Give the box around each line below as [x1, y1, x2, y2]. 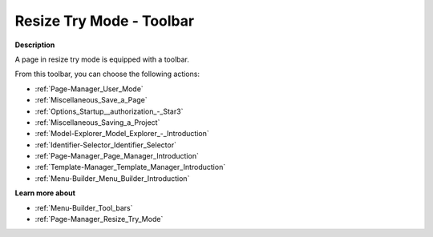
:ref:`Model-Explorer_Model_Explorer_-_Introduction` [34, 129, 209, 139]
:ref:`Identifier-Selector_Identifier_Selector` [34, 140, 176, 150]
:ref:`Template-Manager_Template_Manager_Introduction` [34, 163, 226, 172]
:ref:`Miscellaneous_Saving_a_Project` [34, 117, 160, 127]
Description [14, 40, 55, 50]
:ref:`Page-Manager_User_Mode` [34, 84, 144, 94]
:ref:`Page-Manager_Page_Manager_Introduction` [34, 151, 200, 161]
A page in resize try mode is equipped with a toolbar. [14, 54, 190, 64]
